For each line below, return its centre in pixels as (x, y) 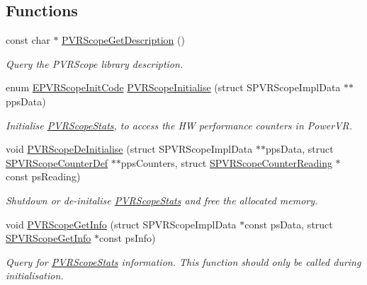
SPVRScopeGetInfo (49, 238)
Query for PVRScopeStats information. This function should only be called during (183, 261)
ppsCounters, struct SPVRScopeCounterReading (226, 162)
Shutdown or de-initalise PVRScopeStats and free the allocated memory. (162, 200)
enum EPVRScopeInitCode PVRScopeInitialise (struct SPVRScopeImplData (173, 87)
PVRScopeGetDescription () (123, 40)
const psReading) (43, 176)
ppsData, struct (299, 149)
